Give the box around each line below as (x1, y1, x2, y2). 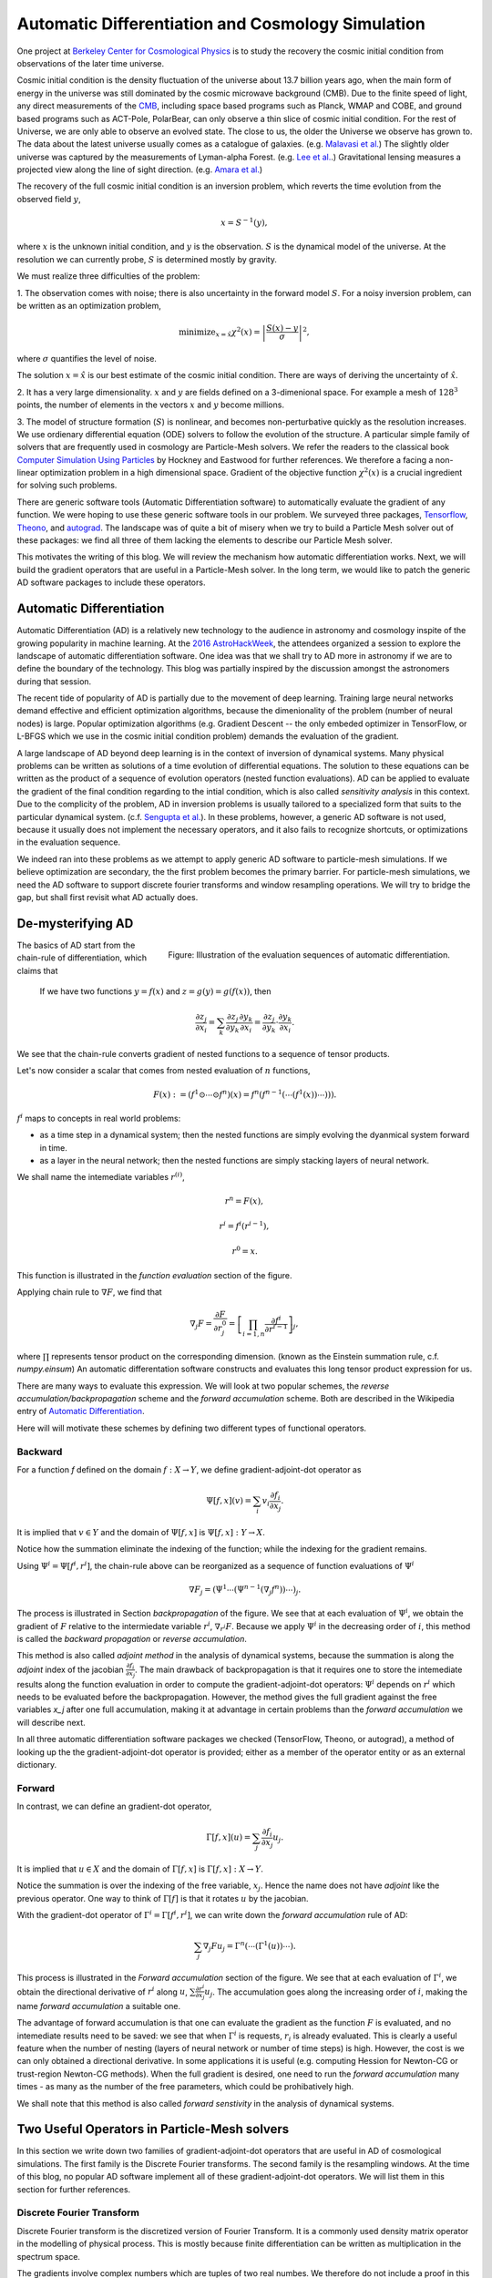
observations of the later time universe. (16, 57, 165, 68)
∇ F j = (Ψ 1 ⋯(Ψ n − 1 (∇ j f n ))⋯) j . (188, 1583, 302, 1596)
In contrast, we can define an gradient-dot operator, (16, 1801, 212, 1812)
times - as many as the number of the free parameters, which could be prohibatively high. (16, 2081, 354, 2092)
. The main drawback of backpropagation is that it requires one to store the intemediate (134, 1664, 463, 1675)
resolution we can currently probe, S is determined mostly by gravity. (16, 253, 277, 264)
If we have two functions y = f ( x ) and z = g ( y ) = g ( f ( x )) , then (39, 986, 272, 997)
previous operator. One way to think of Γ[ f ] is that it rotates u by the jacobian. (16, 1893, 309, 1903)
